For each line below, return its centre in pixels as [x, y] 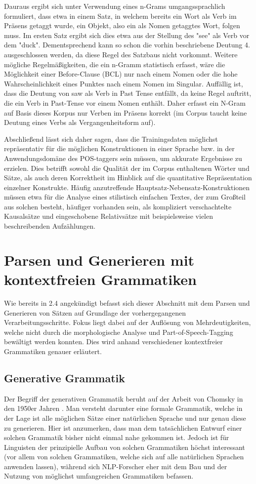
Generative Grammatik [64, 378]
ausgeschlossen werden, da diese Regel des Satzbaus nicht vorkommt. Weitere [121, 54]
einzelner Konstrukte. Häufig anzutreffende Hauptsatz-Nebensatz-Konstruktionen [127, 187]
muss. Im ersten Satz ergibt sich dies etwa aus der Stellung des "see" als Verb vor [127, 35]
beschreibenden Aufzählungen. [50, 226]
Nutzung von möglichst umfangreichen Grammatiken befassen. [99, 476]
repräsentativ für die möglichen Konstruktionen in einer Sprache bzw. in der [119, 148]
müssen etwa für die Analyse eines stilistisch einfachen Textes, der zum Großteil [125, 197]
